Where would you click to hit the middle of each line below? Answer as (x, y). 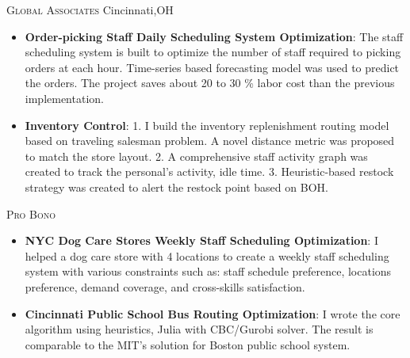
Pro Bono (31, 213)
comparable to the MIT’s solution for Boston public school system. (188, 344)
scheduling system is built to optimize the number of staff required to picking (213, 52)
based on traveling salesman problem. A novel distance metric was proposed (210, 141)
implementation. (64, 98)
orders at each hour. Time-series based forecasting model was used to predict (212, 67)
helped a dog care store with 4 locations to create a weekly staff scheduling (207, 255)
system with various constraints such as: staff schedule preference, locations (208, 271)
